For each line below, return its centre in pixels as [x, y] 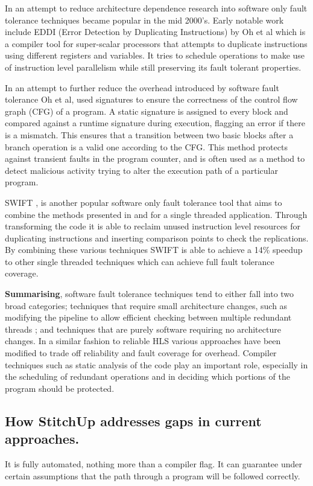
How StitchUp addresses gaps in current [133, 420]
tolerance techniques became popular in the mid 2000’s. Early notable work [144, 20]
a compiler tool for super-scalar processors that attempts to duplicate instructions [156, 43]
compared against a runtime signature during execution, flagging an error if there [155, 123]
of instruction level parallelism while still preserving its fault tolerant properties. [153, 67]
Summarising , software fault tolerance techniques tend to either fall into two [150, 294]
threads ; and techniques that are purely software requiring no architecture [143, 329]
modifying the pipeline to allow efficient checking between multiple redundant [148, 317]
